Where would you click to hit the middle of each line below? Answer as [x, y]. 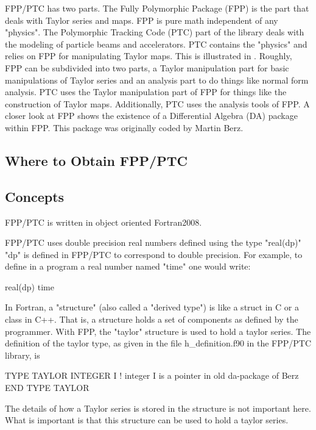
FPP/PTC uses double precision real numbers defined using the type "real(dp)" [153, 242]
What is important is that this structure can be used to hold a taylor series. [147, 420]
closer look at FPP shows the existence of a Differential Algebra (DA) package [151, 116]
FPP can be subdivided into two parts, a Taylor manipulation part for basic [147, 67]
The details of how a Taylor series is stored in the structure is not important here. [158, 408]
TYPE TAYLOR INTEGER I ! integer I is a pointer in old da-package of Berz [152, 375]
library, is [23, 355]
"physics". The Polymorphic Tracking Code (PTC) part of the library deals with [155, 32]
